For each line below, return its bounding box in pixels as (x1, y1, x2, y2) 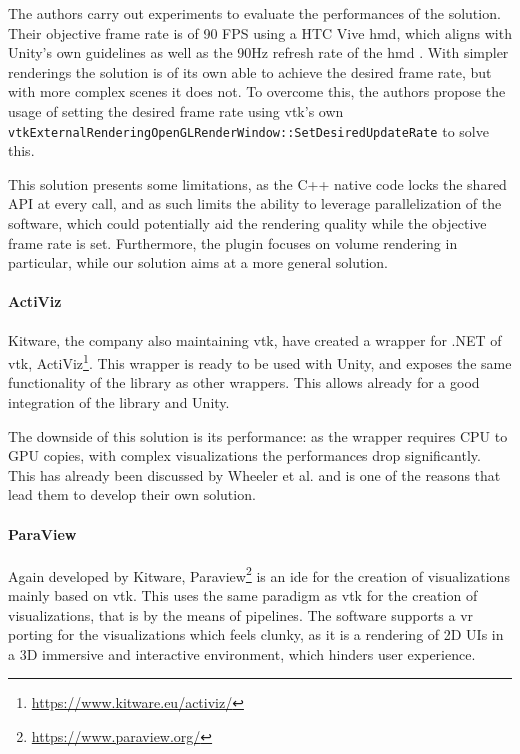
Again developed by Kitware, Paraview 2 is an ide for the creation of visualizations (8, 562, 510, 586)
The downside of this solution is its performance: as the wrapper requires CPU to (8, 425, 508, 446)
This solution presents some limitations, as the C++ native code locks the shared (8, 173, 507, 194)
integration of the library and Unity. (8, 392, 230, 413)
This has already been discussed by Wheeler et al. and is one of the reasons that (8, 464, 501, 485)
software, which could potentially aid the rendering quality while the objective (8, 213, 487, 233)
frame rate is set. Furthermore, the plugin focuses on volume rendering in (8, 232, 458, 253)
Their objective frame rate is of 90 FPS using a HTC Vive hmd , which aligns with (8, 22, 512, 43)
